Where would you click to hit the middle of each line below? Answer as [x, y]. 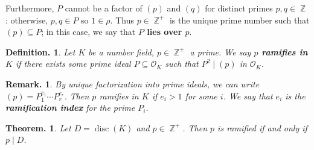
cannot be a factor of [104, 8]
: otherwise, [27, 20]
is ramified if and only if [262, 127]
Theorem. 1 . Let [38, 127]
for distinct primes [239, 8]
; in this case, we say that [88, 32]
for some [201, 95]
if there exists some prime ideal [73, 64]
